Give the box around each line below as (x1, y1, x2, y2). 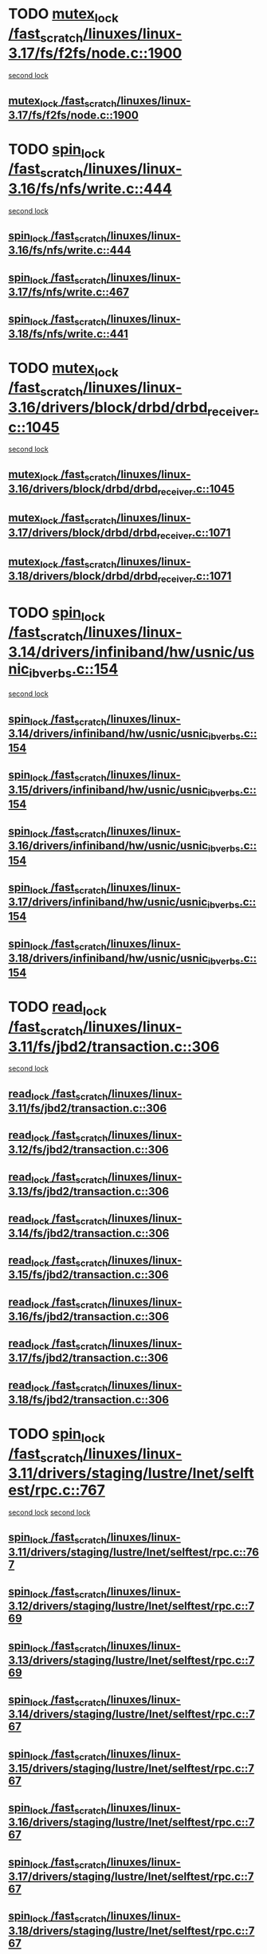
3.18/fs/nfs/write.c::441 (8, 327, 129, 340)
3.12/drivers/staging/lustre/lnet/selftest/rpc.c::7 (8, 1599, 255, 1613)
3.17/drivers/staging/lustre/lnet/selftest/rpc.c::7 (8, 1870, 254, 1884)
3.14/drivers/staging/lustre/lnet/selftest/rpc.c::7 (8, 1708, 255, 1721)
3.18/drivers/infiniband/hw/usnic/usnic (8, 951, 209, 965)
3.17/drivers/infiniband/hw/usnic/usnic (8, 895, 208, 909)
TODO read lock (8, 998, 108, 1019)
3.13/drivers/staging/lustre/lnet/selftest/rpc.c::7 (8, 1653, 255, 1667)
